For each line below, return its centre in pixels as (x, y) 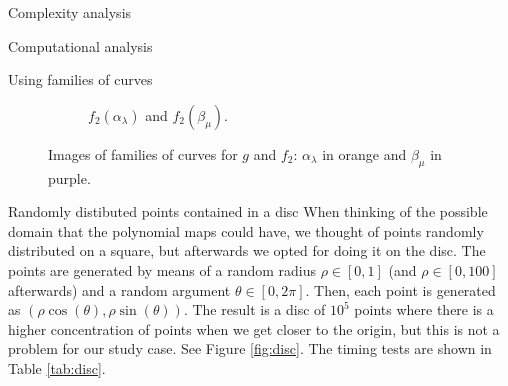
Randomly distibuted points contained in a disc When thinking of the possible (248, 211)
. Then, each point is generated (400, 289)
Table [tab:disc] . (57, 367)
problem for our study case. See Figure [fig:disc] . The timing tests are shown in (250, 348)
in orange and (364, 153)
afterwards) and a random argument (119, 289)
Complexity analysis (70, 12)
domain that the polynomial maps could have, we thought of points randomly (246, 230)
